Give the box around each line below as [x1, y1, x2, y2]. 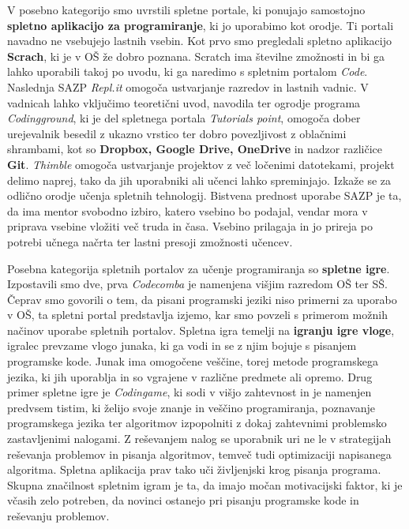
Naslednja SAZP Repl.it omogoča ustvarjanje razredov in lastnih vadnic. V [7, 78, 369, 95]
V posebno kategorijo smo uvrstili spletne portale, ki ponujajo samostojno [7, 2, 366, 17]
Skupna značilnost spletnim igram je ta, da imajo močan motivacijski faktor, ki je [7, 476, 403, 493]
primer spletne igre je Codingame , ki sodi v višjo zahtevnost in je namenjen [7, 384, 372, 400]
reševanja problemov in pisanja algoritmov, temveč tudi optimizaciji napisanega [7, 445, 392, 462]
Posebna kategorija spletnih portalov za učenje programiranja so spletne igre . [7, 260, 390, 276]
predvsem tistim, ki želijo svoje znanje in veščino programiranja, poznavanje [7, 399, 375, 415]
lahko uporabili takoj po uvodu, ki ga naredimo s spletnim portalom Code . [7, 63, 368, 80]
